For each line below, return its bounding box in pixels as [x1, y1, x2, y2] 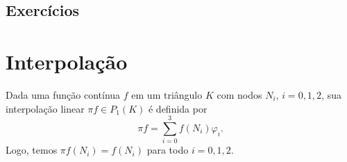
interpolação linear [6, 101, 85, 115]
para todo [146, 143, 189, 157]
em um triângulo [131, 87, 203, 102]
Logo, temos [6, 143, 58, 157]
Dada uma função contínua [6, 87, 121, 102]
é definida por [148, 101, 208, 115]
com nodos [217, 87, 262, 102]
